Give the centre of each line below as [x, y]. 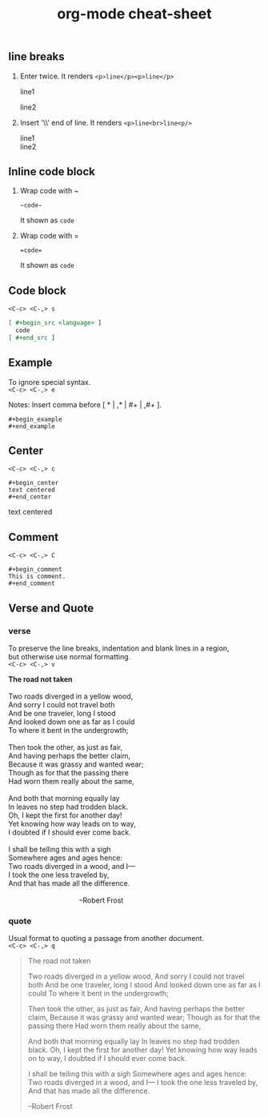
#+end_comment [32, 584]
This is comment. [37, 577]
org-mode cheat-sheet [134, 14]
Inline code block [52, 172]
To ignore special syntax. [50, 382]
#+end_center [30, 497]
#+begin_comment [35, 570]
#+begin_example [35, 419]
